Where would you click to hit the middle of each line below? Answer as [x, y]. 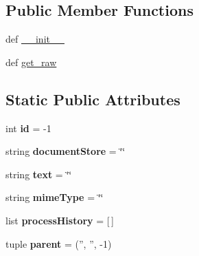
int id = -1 [28, 128]
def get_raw [31, 62]
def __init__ [35, 39]
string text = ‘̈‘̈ [39, 174]
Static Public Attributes [93, 99]
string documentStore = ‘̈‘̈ [66, 151]
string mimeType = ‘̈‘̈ [55, 197]
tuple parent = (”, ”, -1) [59, 243]
